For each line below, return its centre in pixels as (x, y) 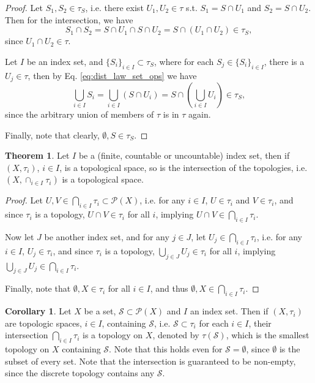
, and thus (169, 288)
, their (260, 323)
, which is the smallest (268, 335)
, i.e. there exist (114, 7)
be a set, (100, 311)
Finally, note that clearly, (52, 135)
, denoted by (176, 335)
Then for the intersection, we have (69, 19)
